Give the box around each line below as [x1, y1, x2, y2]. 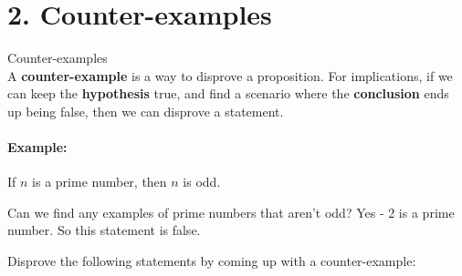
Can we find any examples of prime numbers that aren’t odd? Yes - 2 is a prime [7, 202, 455, 221]
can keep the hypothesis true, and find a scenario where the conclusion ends [7, 84, 449, 103]
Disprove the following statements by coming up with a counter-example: [7, 251, 416, 271]
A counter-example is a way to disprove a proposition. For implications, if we [7, 66, 453, 85]
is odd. [183, 172, 221, 191]
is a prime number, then [32, 172, 167, 191]
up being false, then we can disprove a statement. [7, 101, 284, 120]
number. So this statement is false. [7, 220, 201, 240]
